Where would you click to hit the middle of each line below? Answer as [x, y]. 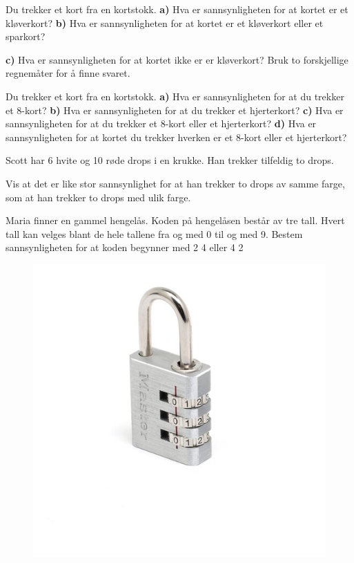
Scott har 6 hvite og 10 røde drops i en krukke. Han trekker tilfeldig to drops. [170, 160]
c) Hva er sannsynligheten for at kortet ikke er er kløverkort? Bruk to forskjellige [177, 59]
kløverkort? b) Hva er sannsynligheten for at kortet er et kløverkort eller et [165, 22]
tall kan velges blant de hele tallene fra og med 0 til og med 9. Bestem [154, 233]
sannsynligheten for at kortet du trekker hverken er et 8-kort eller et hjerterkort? [176, 137]
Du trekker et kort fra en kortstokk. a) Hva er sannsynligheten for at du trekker [175, 96]
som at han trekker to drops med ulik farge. [98, 197]
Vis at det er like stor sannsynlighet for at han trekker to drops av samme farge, [175, 183]
